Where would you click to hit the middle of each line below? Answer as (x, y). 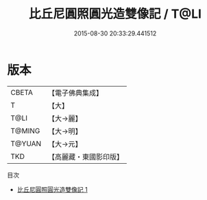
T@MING (25, 130)
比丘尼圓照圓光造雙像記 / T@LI (115, 14)
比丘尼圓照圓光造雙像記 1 (52, 189)
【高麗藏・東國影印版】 (86, 156)
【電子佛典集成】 (75, 93)
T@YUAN (26, 143)
